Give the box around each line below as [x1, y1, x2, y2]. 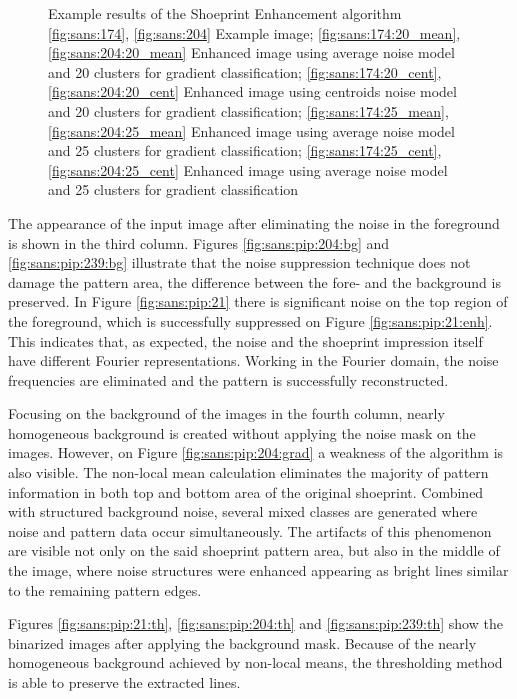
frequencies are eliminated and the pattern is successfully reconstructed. [8, 369, 449, 390]
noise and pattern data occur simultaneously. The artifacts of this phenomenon [8, 520, 492, 541]
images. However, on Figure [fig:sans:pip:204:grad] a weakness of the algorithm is [8, 442, 504, 463]
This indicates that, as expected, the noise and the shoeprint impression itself [8, 330, 483, 351]
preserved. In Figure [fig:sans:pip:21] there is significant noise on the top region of [8, 291, 508, 312]
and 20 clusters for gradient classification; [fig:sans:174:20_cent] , [48, 61, 442, 82]
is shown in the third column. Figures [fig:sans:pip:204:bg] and [8, 232, 390, 253]
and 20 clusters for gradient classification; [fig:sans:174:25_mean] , [48, 100, 449, 121]
